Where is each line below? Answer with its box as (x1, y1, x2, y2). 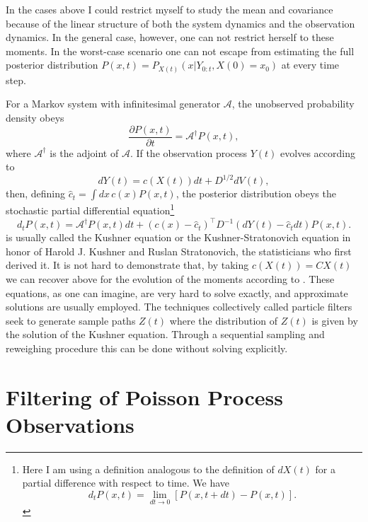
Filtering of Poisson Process (6, 382, 284, 411)
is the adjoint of (50, 145, 119, 160)
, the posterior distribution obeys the (176, 186, 336, 201)
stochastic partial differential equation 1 (6, 201, 175, 218)
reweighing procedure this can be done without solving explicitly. (6, 340, 288, 355)
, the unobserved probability (231, 96, 355, 111)
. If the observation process (130, 145, 248, 160)
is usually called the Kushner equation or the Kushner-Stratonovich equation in (6, 230, 351, 245)
